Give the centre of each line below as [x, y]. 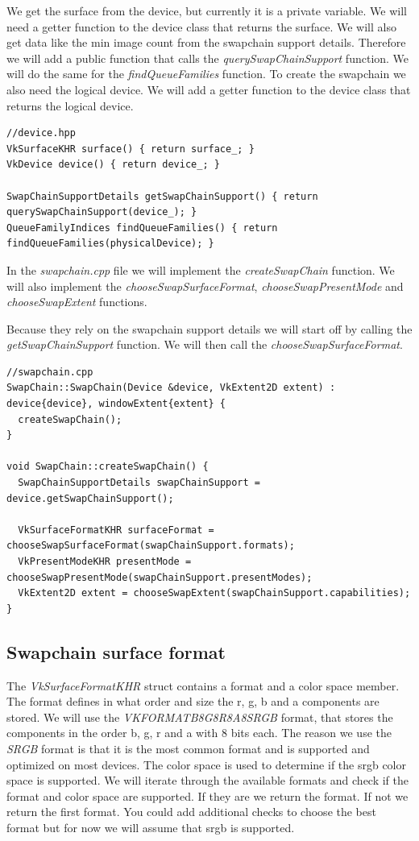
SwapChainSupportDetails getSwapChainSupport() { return [162, 196]
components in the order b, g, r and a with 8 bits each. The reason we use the [199, 733]
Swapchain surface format [116, 651]
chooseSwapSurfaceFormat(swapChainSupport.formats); [151, 546]
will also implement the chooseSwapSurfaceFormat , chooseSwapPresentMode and [205, 286]
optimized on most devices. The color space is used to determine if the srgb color [206, 764]
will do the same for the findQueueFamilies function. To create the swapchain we [206, 74]
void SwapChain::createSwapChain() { [108, 467]
